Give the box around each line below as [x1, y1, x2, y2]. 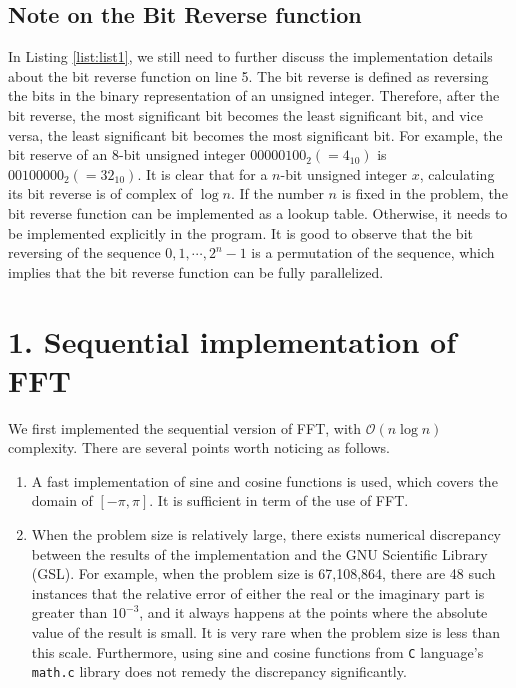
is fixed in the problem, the [341, 183, 508, 204]
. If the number [230, 183, 324, 204]
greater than [31, 602, 108, 623]
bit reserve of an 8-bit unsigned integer [8, 144, 246, 165]
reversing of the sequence [8, 242, 161, 263]
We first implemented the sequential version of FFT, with [8, 417, 362, 438]
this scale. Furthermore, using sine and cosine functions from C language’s [31, 641, 484, 662]
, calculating [419, 163, 495, 184]
